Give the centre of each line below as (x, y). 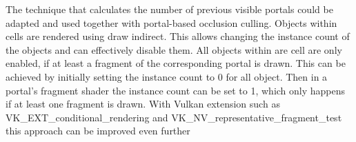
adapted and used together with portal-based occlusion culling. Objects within (171, 22)
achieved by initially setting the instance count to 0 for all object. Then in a (167, 76)
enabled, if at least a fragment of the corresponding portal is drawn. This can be (176, 63)
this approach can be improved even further (98, 131)
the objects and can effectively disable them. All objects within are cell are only (174, 49)
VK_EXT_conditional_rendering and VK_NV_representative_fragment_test (174, 117)
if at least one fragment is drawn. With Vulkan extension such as (143, 104)
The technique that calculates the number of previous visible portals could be (169, 9)
